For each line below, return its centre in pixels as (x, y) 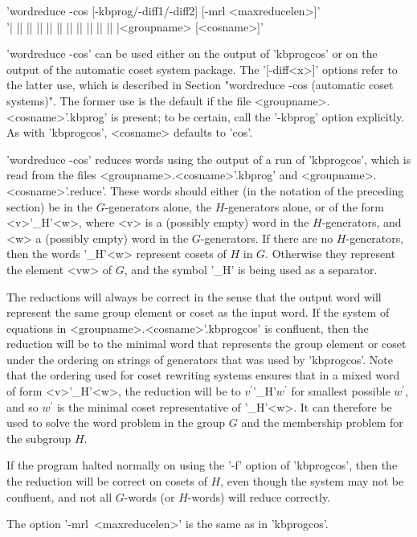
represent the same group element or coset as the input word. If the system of (198, 312)
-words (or (149, 496)
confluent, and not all (59, 496)
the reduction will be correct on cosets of (107, 481)
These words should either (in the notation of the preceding (257, 190)
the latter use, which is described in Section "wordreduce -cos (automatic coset (200, 85)
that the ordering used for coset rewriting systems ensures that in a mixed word (203, 375)
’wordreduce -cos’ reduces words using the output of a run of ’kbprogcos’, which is (209, 159)
